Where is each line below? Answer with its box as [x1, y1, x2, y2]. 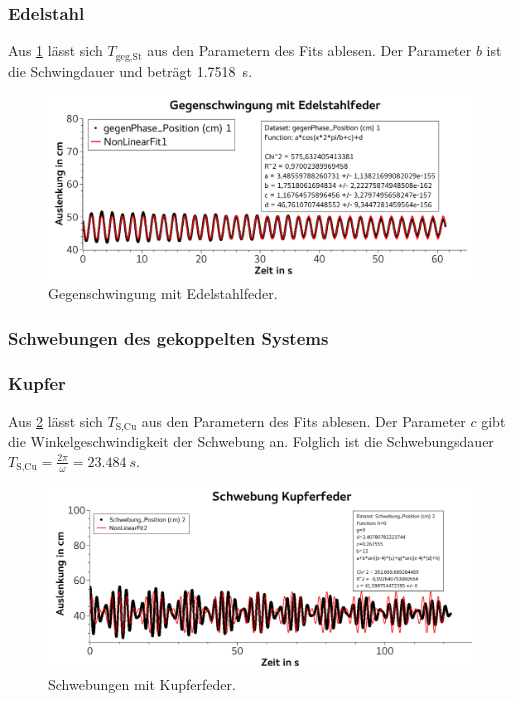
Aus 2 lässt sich [8, 410, 103, 431]
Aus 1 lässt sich [8, 40, 103, 61]
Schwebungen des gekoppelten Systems [8, 325, 329, 350]
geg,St [115, 51, 142, 62]
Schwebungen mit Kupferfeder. [48, 674, 236, 695]
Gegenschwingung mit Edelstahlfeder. [48, 283, 278, 304]
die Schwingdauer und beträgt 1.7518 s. [8, 60, 253, 81]
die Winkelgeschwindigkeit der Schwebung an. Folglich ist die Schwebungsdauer [8, 431, 494, 452]
